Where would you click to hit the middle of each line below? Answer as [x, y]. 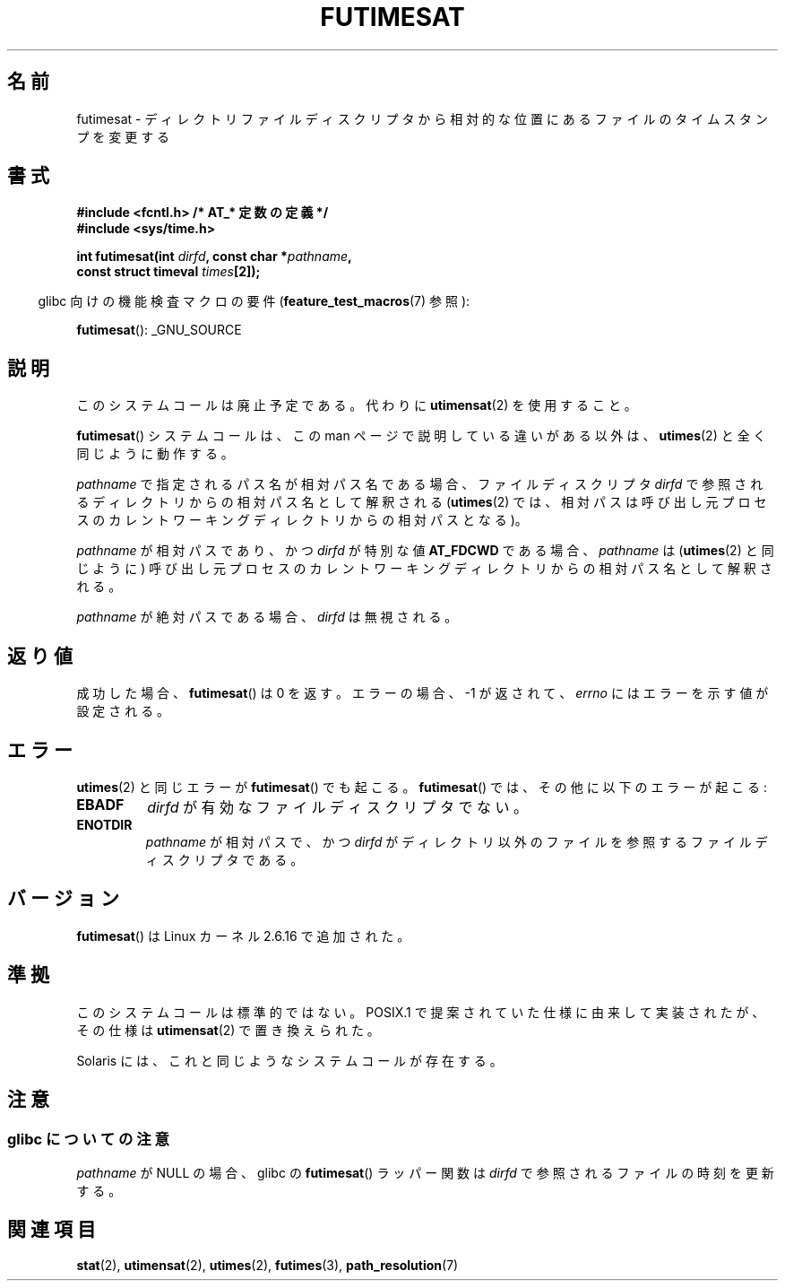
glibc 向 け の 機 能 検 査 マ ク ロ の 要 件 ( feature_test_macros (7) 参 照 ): [254, 301]
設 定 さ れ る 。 [123, 711]
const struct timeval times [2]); [168, 272]
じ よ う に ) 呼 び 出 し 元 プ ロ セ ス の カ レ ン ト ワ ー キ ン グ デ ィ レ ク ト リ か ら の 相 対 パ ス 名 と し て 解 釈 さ [424, 569]
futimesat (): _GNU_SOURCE [159, 330]
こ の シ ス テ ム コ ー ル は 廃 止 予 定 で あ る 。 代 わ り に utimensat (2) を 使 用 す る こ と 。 [357, 405]
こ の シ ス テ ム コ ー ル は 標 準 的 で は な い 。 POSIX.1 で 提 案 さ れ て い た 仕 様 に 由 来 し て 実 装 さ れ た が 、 [421, 1012]
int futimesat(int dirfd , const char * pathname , [214, 257]
